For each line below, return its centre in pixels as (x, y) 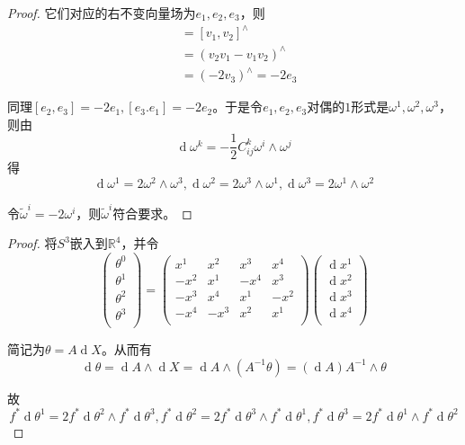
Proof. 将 (32, 243)
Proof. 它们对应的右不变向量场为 (102, 13)
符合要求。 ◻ (152, 213)
